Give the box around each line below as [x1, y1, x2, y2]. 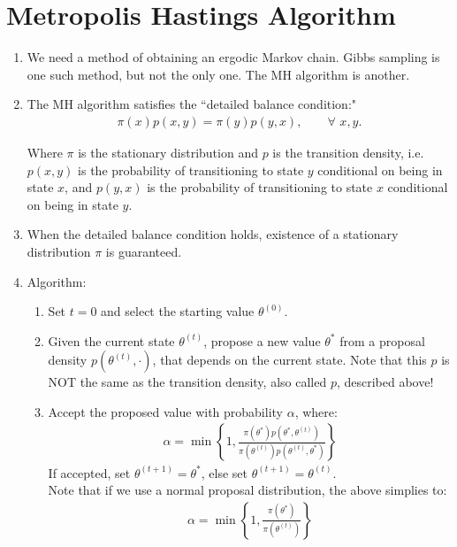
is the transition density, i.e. [272, 143, 424, 161]
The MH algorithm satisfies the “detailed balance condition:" [27, 95, 357, 113]
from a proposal [339, 331, 425, 350]
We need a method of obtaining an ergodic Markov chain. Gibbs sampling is [27, 48, 440, 66]
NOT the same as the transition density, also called [48, 373, 327, 391]
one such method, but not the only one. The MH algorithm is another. [27, 65, 410, 83]
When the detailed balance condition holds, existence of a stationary [27, 225, 399, 243]
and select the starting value [101, 302, 255, 320]
